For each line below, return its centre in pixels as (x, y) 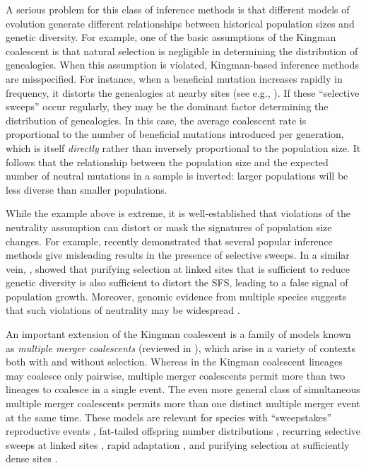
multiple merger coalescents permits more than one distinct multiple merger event (183, 403)
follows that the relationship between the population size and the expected (167, 162)
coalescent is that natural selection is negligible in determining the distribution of (182, 51)
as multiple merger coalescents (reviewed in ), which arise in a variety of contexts (181, 347)
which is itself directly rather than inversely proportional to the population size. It (183, 147)
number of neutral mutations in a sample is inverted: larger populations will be (177, 176)
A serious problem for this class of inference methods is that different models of (178, 9)
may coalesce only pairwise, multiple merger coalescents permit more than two (176, 375)
